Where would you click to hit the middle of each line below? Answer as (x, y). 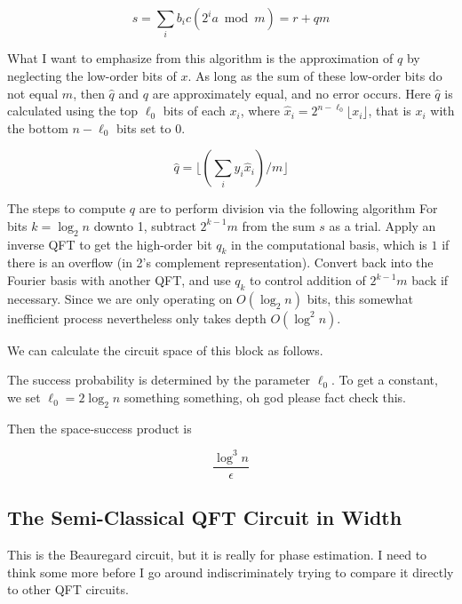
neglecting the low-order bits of (92, 75)
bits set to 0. (151, 127)
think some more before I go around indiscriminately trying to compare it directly (231, 572)
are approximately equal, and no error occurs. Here (291, 93)
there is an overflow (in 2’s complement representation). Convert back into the (220, 262)
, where (260, 111)
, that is (390, 111)
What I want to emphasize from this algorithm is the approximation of (200, 58)
